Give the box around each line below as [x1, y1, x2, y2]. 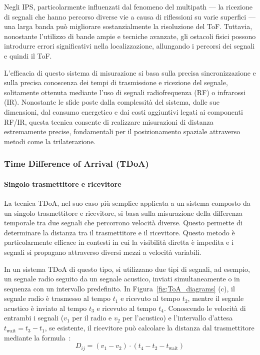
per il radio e [72, 312, 112, 323]
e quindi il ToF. [4, 50, 52, 61]
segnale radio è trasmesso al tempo [4, 293, 111, 303]
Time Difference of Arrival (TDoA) [4, 157, 149, 170]
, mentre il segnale [187, 293, 244, 303]
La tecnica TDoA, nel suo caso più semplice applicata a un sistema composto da [4, 197, 250, 208]
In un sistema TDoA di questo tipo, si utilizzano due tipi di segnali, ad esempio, [4, 263, 250, 274]
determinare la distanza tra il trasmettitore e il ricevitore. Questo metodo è [4, 227, 235, 237]
